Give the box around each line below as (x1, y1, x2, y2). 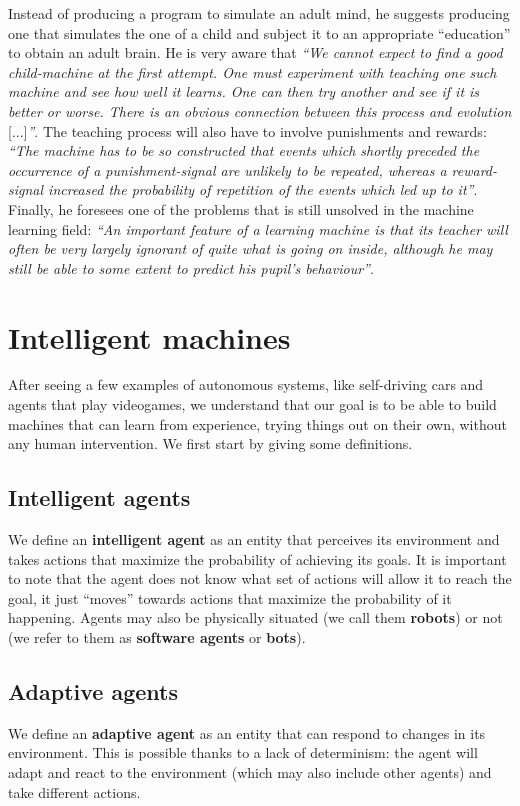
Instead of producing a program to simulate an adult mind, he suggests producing (8, 3, 510, 23)
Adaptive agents (8, 675, 178, 706)
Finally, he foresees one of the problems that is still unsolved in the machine (8, 198, 474, 219)
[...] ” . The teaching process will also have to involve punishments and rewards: (8, 120, 487, 141)
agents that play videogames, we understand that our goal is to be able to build (8, 394, 497, 415)
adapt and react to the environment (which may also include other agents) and (8, 761, 492, 782)
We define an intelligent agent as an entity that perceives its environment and (8, 529, 500, 550)
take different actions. (8, 781, 141, 802)
